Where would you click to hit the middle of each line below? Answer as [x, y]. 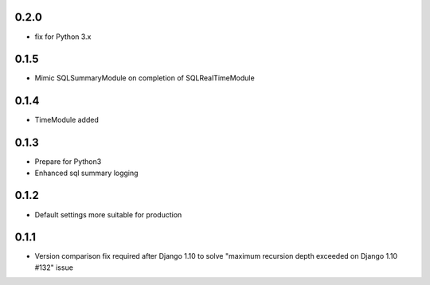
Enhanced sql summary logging [86, 173]
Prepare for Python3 [68, 162]
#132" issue [54, 267]
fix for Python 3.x [63, 37]
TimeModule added [66, 120]
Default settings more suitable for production [108, 214]
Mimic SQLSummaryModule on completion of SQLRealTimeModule [145, 78]
